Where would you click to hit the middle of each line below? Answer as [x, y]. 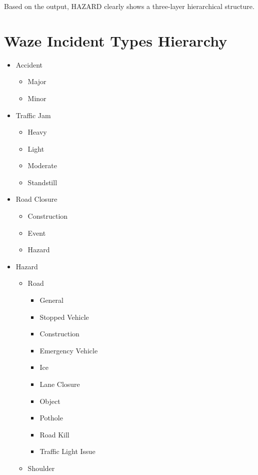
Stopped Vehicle [64, 317]
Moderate [42, 165]
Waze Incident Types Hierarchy [116, 40]
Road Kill [54, 434]
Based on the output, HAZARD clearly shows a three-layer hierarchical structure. [129, 6]
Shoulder [41, 468]
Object [50, 401]
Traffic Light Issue [67, 451]
